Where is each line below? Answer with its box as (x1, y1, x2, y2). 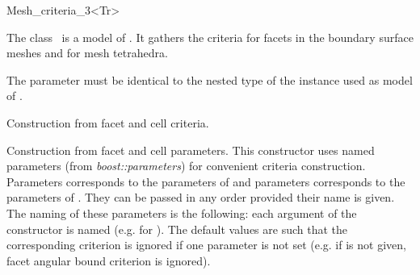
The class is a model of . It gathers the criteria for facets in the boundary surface (6, 28, 414, 45)
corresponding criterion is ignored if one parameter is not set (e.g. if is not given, (6, 236, 406, 253)
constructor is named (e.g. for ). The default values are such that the (6, 220, 348, 237)
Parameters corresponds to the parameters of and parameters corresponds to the (6, 173, 405, 190)
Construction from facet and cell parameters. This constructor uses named (6, 141, 375, 158)
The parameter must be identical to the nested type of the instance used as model (6, 71, 413, 88)
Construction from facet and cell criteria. (6, 114, 209, 131)
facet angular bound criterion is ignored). (6, 252, 211, 269)
